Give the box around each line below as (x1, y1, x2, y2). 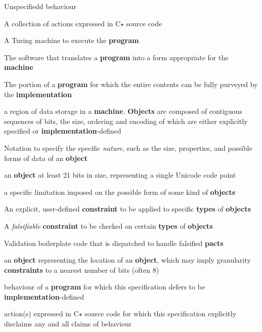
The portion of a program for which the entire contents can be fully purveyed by (4, 78, 258, 89)
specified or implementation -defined (4, 126, 121, 136)
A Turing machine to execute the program (4, 35, 139, 46)
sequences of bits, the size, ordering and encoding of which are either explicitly (4, 115, 248, 126)
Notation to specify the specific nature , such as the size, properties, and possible (4, 142, 252, 153)
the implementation (4, 89, 72, 99)
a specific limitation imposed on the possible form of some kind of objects (4, 186, 236, 197)
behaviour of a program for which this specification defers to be (4, 281, 205, 292)
